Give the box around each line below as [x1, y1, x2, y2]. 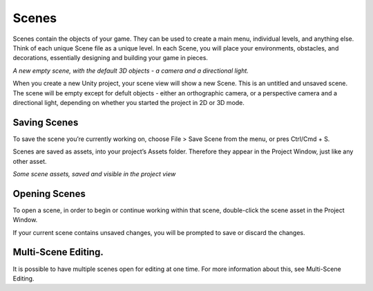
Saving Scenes [12, 116, 79, 128]
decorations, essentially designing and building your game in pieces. [12, 54, 209, 62]
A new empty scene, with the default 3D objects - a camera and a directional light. [12, 66, 249, 75]
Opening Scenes [12, 187, 86, 200]
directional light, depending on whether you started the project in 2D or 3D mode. [12, 98, 245, 106]
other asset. [12, 157, 48, 165]
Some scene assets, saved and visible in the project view [12, 169, 176, 178]
